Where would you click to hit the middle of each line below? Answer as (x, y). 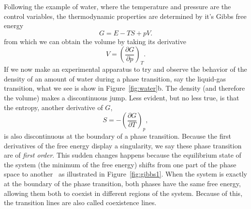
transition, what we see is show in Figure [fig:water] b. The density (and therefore (125, 88)
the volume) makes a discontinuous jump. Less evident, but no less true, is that (122, 97)
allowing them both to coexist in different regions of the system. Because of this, (123, 193)
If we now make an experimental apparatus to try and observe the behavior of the (125, 69)
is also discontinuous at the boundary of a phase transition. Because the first (118, 136)
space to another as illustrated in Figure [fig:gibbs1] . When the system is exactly (125, 174)
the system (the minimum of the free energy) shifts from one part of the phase (120, 164)
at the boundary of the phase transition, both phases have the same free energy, (122, 183)
